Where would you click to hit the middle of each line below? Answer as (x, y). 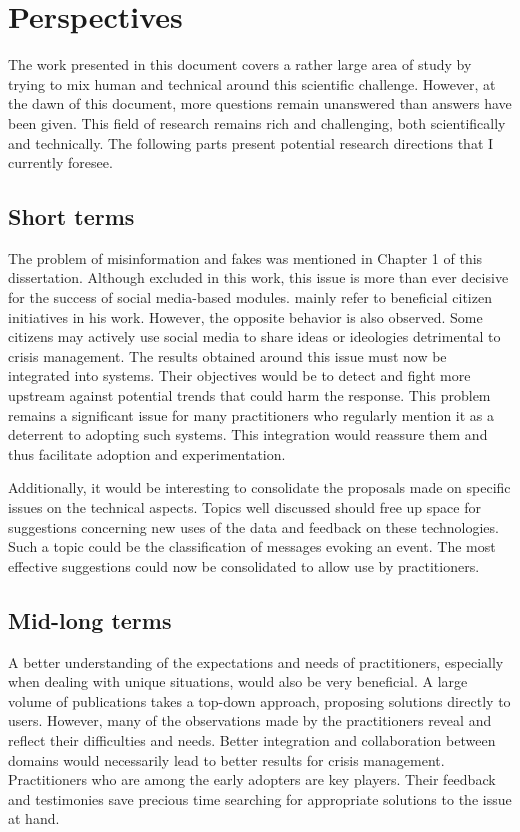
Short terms (71, 216)
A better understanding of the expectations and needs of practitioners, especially (256, 661)
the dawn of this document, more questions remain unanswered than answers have (260, 103)
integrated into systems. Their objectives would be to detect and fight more (239, 375)
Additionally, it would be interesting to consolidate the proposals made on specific (259, 487)
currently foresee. (60, 162)
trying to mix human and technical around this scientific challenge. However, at (252, 83)
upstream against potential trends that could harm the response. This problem (249, 395)
